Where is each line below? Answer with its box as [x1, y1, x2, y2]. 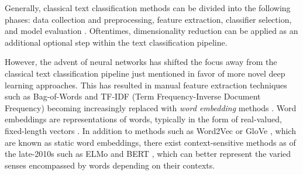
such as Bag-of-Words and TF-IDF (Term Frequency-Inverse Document [5, 90, 261, 102]
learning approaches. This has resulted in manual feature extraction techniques [5, 78, 287, 91]
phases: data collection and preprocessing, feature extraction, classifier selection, [5, 13, 292, 25]
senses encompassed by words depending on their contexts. [5, 159, 215, 171]
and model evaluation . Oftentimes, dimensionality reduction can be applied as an [5, 25, 298, 37]
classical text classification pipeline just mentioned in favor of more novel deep [5, 67, 285, 79]
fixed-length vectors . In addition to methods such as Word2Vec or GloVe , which [5, 124, 296, 136]
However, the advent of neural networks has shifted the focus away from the [5, 56, 277, 68]
